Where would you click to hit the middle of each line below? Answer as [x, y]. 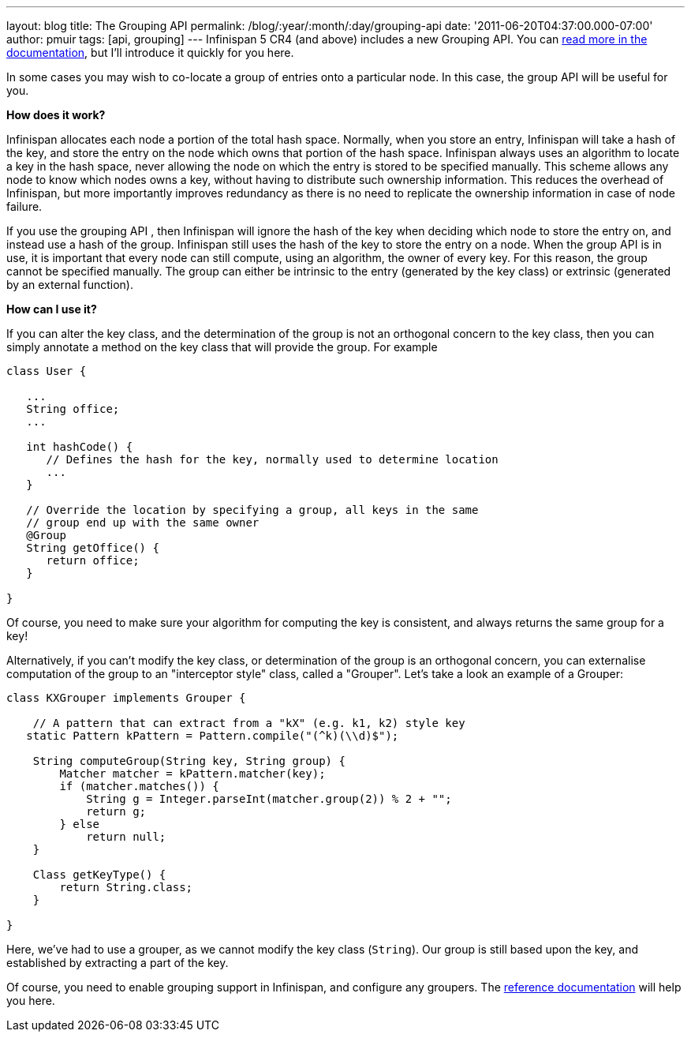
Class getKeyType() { [99, 875]
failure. [24, 206]
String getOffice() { [93, 548]
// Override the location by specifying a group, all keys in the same [252, 510]
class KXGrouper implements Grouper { [126, 698]
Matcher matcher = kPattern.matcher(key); [192, 774]
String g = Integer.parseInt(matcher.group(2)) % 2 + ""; [269, 799]
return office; [93, 560]
